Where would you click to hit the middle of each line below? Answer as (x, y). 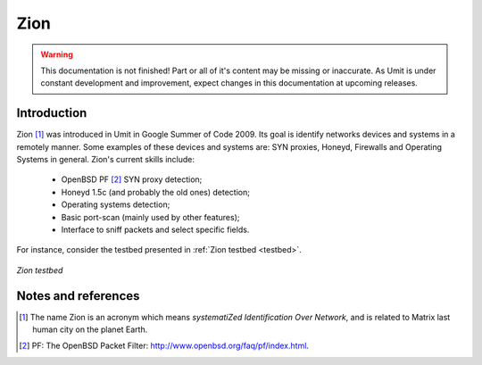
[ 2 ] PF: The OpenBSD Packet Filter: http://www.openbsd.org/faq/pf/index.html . (164, 346)
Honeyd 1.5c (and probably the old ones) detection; (155, 192)
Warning (57, 54)
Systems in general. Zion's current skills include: (106, 160)
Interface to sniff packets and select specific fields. (155, 229)
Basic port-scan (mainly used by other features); (150, 217)
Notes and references (78, 296)
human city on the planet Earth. (90, 329)
